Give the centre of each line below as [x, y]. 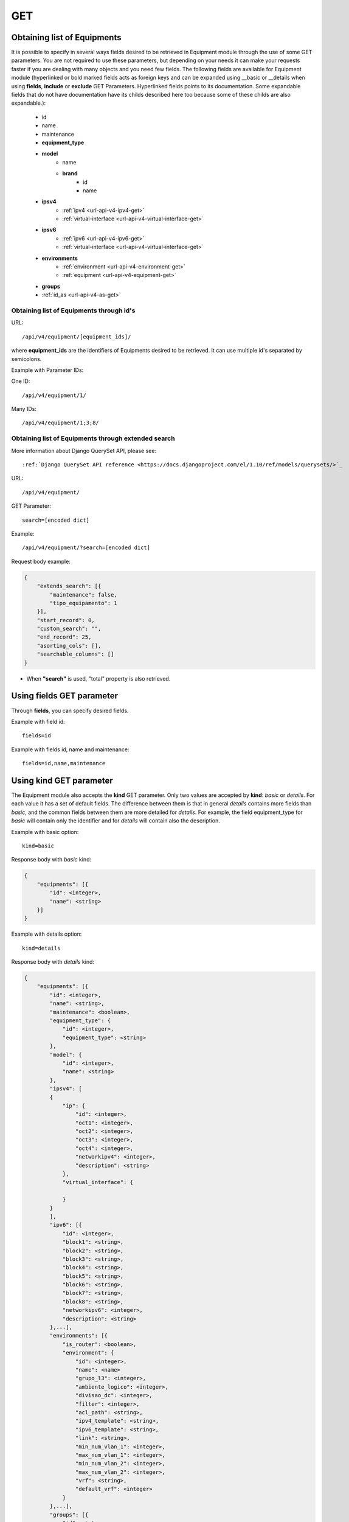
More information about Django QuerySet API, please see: [84, 451]
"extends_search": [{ [69, 586]
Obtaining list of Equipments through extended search [93, 438]
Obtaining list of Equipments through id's [73, 310]
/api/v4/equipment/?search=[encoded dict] [86, 548]
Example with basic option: [45, 832]
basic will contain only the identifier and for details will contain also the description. [116, 821]
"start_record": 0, [66, 620]
